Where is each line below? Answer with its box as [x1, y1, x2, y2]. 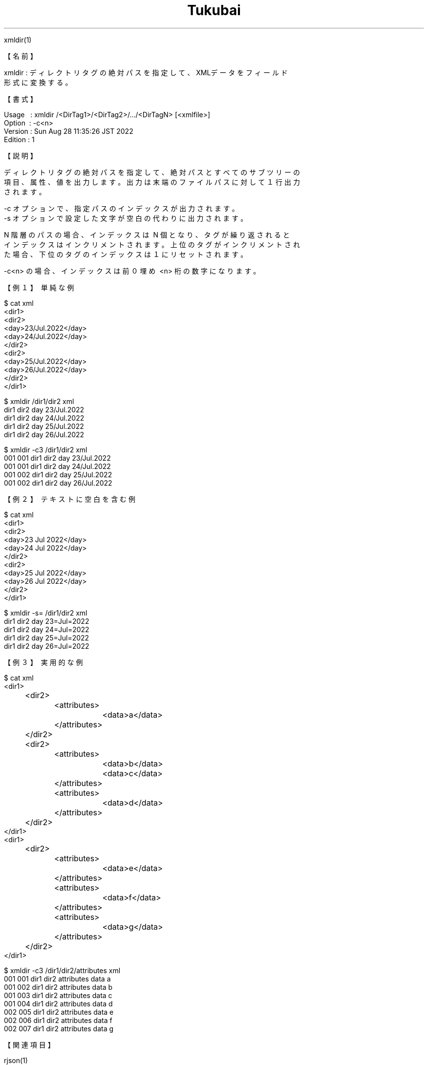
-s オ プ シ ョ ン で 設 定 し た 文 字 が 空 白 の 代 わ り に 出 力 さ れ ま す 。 [4, 213, 248, 222]
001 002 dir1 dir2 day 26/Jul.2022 [4, 478, 112, 487]
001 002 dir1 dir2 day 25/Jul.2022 [4, 470, 112, 479]
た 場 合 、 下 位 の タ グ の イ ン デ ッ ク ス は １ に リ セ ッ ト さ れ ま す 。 [4, 250, 248, 258]
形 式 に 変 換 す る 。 [4, 78, 72, 86]
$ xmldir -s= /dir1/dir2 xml [4, 608, 87, 617]
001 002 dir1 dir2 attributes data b [4, 982, 113, 991]
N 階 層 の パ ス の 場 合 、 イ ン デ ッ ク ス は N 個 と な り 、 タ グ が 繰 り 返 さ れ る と [4, 230, 290, 239]
